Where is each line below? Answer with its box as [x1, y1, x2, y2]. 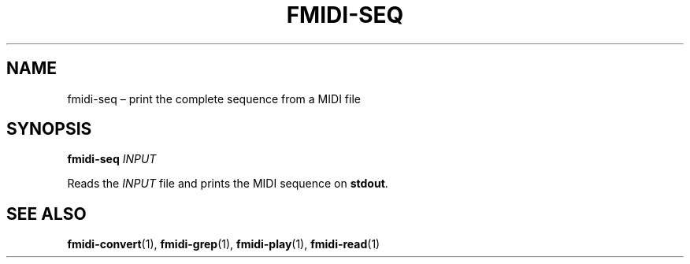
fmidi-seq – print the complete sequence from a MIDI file [67, 91, 361, 106]
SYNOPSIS [6, 119, 92, 139]
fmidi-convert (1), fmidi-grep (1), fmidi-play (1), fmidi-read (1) [67, 237, 380, 251]
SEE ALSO [6, 203, 87, 224]
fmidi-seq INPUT [67, 152, 157, 166]
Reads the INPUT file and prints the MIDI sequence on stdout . [67, 177, 388, 191]
